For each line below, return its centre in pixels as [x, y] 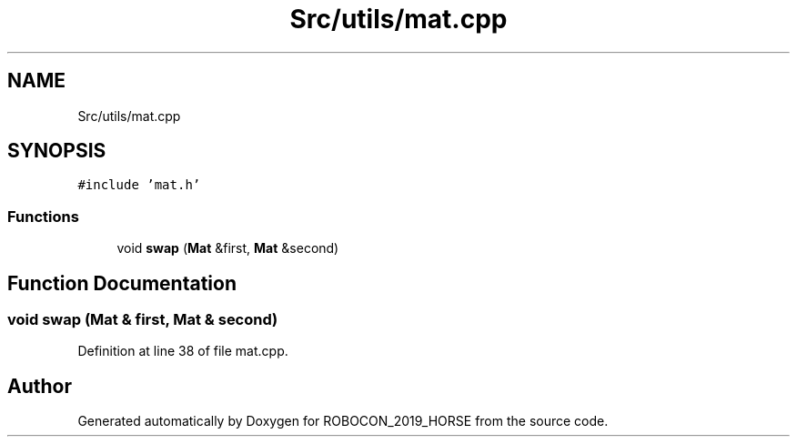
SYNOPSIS [57, 151]
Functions [43, 216]
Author [40, 386]
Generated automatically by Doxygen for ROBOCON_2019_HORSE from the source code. [343, 421]
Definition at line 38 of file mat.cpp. [183, 351]
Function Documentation [122, 283]
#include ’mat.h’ [139, 185]
